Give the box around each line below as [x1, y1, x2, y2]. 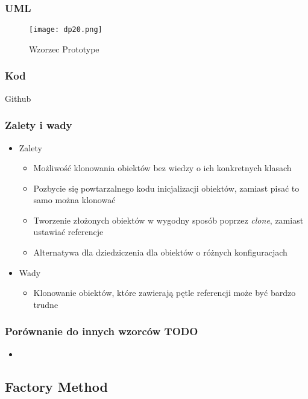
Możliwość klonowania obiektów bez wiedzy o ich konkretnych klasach [33, 162, 292, 174]
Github [5, 92, 31, 104]
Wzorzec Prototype [29, 42, 99, 55]
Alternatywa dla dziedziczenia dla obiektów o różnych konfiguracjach [33, 246, 288, 259]
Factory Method [5, 377, 108, 395]
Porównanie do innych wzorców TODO [5, 324, 198, 339]
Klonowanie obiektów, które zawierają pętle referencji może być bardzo [33, 286, 296, 299]
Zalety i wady [5, 118, 72, 133]
